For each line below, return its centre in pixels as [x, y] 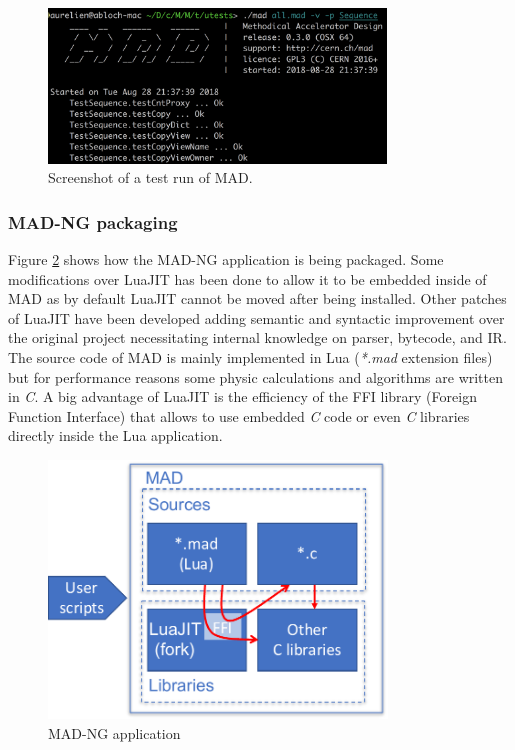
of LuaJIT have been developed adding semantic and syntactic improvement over [256, 317]
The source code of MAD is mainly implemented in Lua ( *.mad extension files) [250, 357]
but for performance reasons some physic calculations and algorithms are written [256, 376]
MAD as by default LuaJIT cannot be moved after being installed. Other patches [257, 298]
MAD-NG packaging [93, 221]
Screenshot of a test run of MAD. [150, 177]
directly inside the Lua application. [115, 435]
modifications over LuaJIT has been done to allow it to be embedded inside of [247, 278]
